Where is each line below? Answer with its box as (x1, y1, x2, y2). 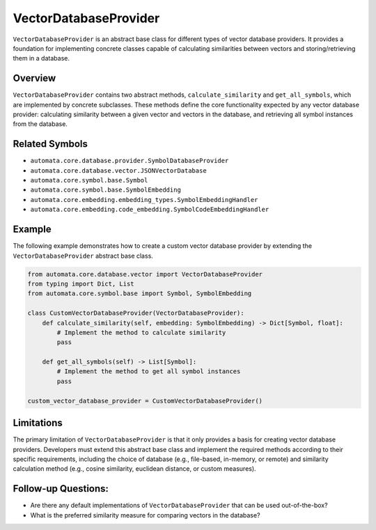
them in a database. (13, 54, 70, 63)
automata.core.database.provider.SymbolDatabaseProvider (30, 157, 229, 165)
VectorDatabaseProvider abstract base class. (13, 251, 153, 260)
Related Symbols (13, 138, 88, 150)
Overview (13, 72, 56, 84)
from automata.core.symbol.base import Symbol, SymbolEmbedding (27, 290, 252, 297)
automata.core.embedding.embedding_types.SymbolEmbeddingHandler (30, 196, 258, 203)
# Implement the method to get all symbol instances (56, 368, 241, 375)
